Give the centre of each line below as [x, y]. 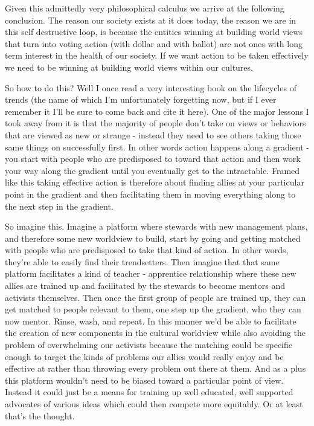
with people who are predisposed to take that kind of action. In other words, [147, 250]
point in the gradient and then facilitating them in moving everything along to [150, 194]
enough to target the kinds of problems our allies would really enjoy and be [144, 356]
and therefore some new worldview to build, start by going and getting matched [153, 238]
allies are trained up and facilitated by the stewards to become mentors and [145, 286]
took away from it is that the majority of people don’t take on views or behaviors [155, 123]
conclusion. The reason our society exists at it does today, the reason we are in [151, 20]
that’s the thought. [40, 415]
